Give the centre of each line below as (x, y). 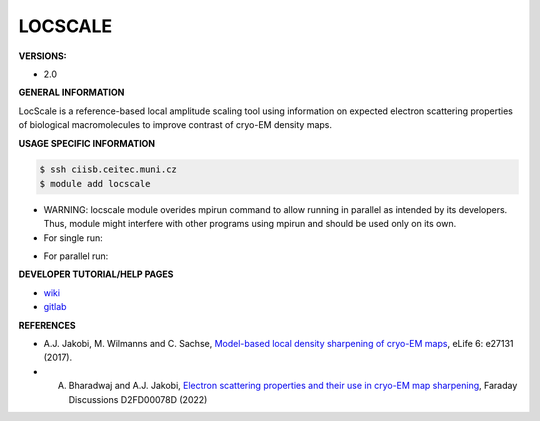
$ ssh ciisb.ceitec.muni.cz (108, 169)
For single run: (73, 237)
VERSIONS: (42, 56)
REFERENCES (47, 325)
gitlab (55, 307)
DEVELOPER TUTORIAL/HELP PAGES (96, 274)
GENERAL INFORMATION (71, 92)
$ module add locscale (95, 183)
